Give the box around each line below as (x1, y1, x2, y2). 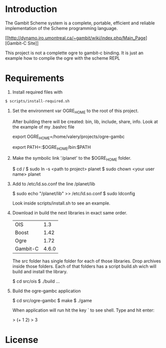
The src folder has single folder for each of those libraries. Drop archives (12, 258, 161, 264)
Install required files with (12, 89, 63, 95)
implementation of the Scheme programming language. (5, 25, 118, 31)
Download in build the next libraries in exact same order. (12, 210, 127, 216)
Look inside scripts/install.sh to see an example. (12, 200, 111, 206)
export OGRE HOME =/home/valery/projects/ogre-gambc (12, 133, 125, 140)
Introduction (5, 3, 57, 15)
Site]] (27, 40, 39, 46)
